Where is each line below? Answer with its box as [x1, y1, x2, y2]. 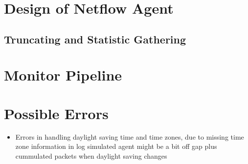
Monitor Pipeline [4, 65, 122, 85]
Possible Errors [4, 103, 109, 123]
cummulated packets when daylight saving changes [15, 150, 167, 161]
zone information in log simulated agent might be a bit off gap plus [15, 141, 217, 151]
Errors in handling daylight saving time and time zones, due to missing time [15, 131, 244, 142]
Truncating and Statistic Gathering [4, 31, 186, 46]
